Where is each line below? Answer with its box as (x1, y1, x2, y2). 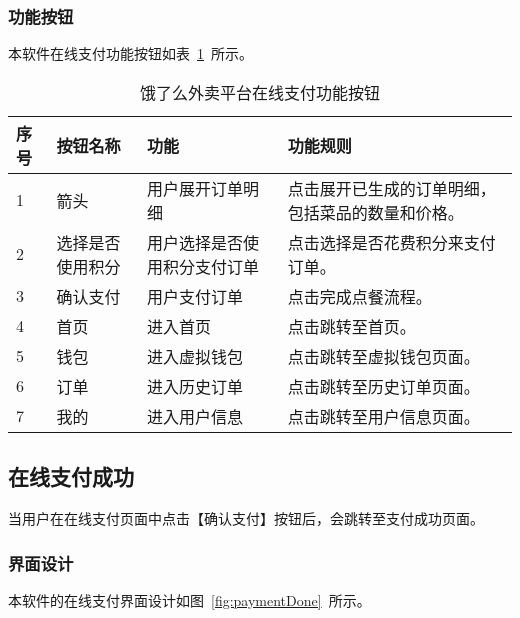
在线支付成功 (8, 461, 134, 492)
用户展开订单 (146, 176, 243, 200)
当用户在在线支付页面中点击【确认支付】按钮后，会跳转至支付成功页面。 (8, 508, 484, 529)
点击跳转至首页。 (287, 314, 416, 338)
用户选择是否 (146, 230, 243, 254)
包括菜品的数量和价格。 (287, 200, 464, 224)
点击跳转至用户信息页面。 (287, 404, 480, 428)
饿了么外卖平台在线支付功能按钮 (139, 80, 380, 104)
